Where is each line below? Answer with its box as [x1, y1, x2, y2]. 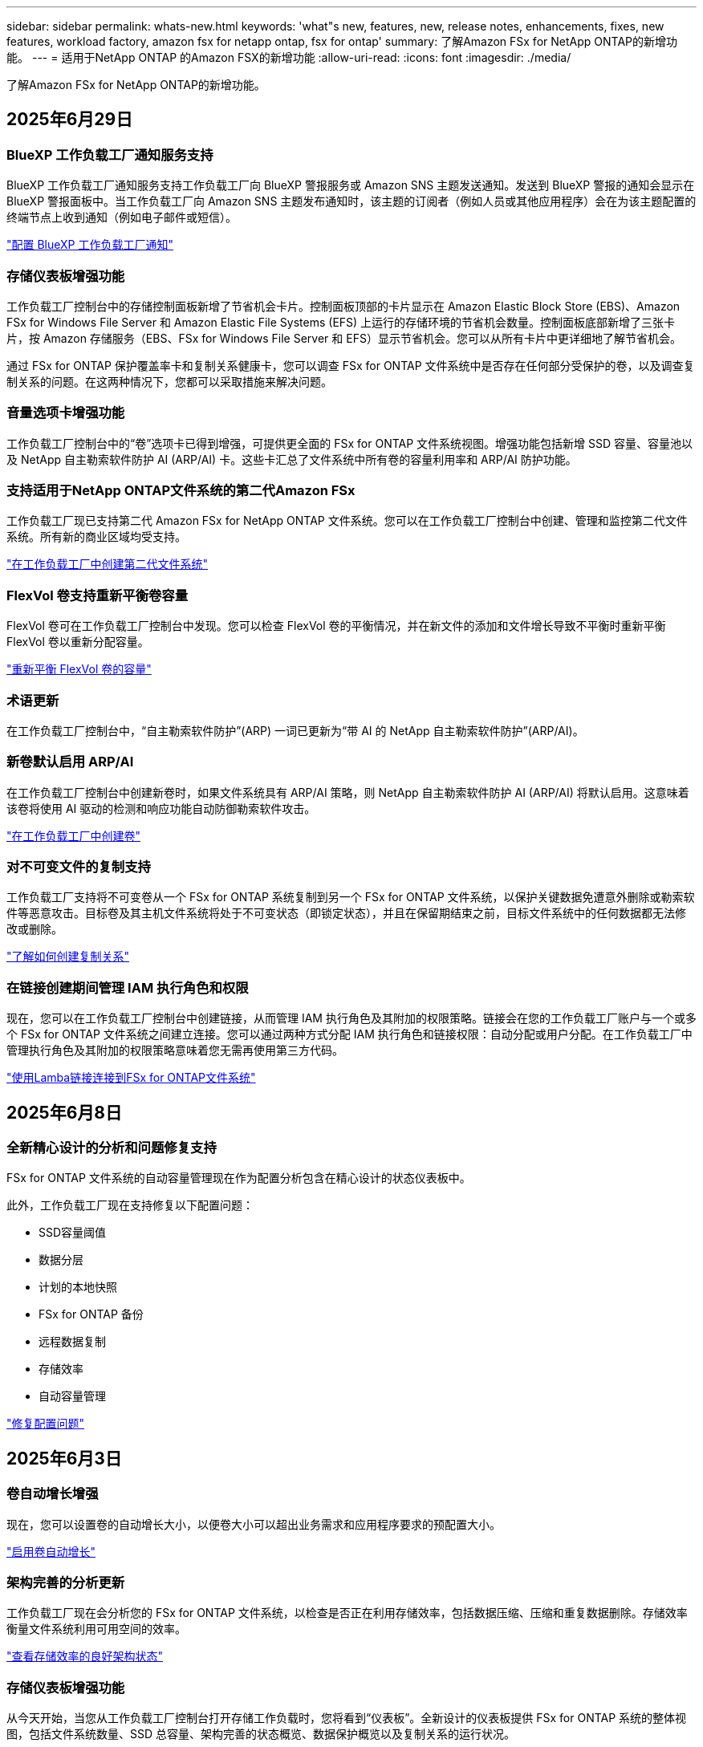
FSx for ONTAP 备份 [39, 1307, 144, 1322]
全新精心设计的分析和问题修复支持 [6, 1140, 217, 1156]
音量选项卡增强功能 [6, 404, 125, 421]
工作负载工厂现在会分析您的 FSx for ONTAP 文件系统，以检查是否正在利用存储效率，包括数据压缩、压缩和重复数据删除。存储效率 [6, 1606, 688, 1620]
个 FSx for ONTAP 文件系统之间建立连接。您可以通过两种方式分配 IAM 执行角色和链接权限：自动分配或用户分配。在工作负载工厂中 [6, 1027, 693, 1042]
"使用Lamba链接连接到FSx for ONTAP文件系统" [6, 1071, 256, 1085]
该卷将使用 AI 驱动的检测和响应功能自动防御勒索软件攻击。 [6, 801, 316, 815]
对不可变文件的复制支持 [6, 859, 151, 876]
